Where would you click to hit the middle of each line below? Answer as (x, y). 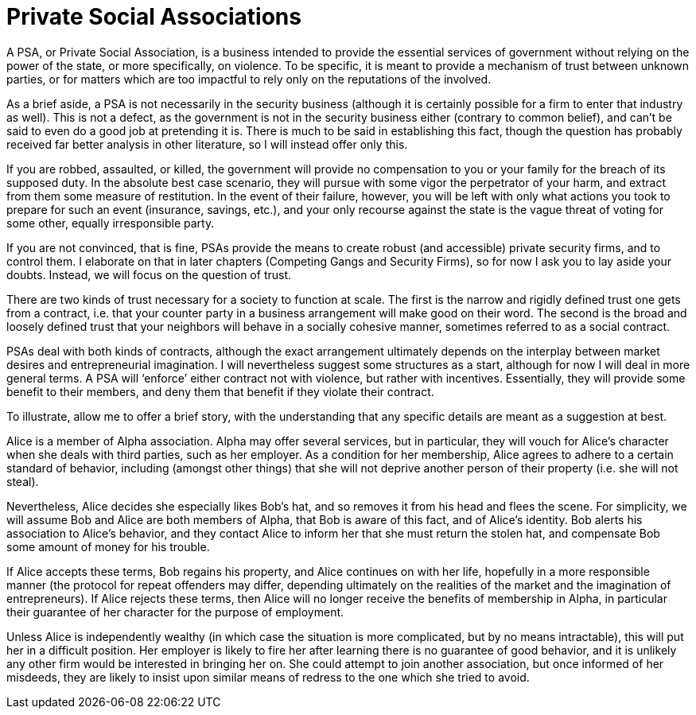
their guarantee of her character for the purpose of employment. (175, 612)
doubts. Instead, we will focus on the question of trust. (149, 274)
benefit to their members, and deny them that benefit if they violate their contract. (220, 391)
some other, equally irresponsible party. (111, 223)
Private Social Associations (154, 17)
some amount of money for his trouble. (108, 546)
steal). (23, 481)
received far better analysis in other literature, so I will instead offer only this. (207, 144)
